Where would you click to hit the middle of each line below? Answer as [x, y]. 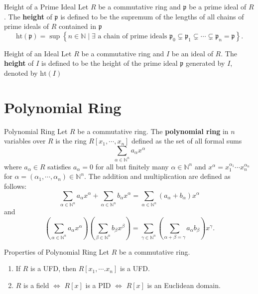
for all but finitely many [132, 166]
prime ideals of [26, 26]
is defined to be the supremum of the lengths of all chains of [152, 16]
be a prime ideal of [218, 6]
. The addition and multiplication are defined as [157, 176]
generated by [205, 63]
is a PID [98, 285]
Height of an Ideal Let [38, 53]
